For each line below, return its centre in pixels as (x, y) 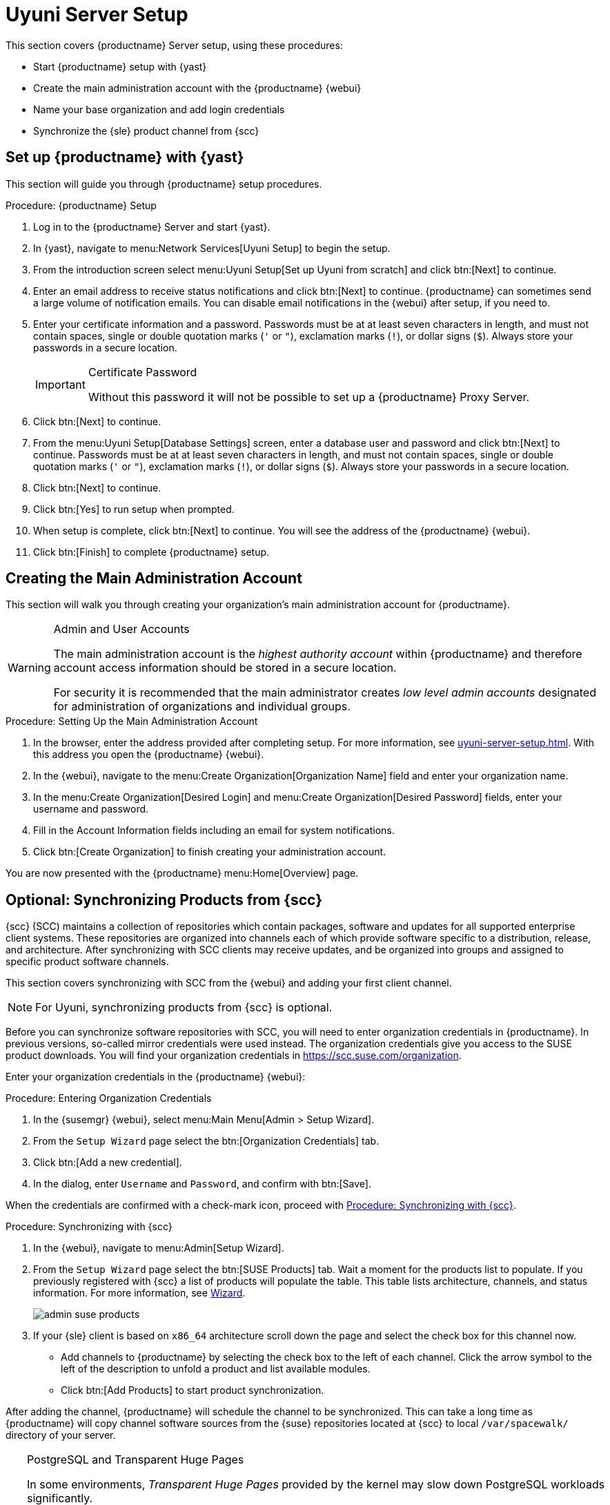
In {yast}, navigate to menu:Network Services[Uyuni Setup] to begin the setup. (212, 248)
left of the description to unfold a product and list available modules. (216, 1369)
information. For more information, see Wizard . (139, 1293)
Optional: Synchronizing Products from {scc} (164, 900)
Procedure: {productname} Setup (81, 205)
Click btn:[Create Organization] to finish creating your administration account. (210, 852)
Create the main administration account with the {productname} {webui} (197, 88)
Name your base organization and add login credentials (159, 109)
